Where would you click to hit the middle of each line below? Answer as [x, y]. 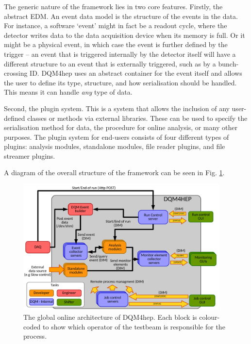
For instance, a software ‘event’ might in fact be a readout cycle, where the [116, 25]
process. [35, 336]
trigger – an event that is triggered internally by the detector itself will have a [120, 54]
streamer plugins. [30, 156]
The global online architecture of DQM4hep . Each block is [110, 317]
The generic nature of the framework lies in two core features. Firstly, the [113, 6]
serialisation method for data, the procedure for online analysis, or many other [121, 127]
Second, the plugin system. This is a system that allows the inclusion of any [117, 108]
